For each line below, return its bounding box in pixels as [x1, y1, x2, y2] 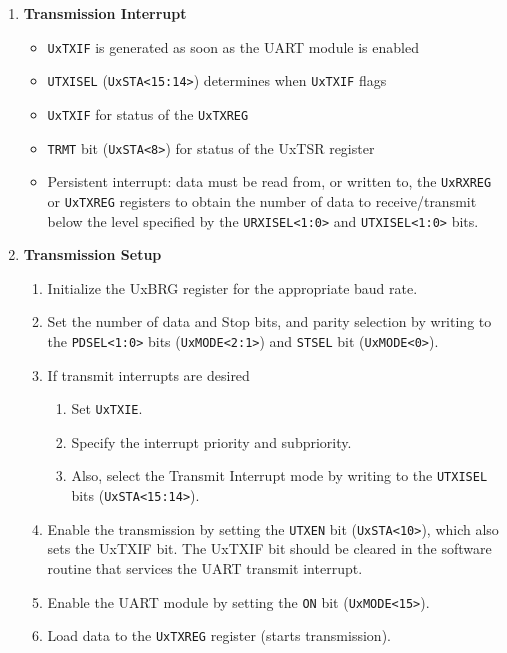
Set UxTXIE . [71, 398, 143, 419]
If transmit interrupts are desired [47, 364, 250, 385]
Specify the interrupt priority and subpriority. [71, 431, 352, 452]
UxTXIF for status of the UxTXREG [47, 103, 249, 124]
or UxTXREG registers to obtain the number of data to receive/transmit [47, 190, 477, 211]
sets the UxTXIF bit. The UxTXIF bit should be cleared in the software [47, 538, 492, 559]
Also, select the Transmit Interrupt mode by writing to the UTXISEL [71, 465, 488, 486]
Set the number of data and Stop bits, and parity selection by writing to [47, 311, 492, 332]
